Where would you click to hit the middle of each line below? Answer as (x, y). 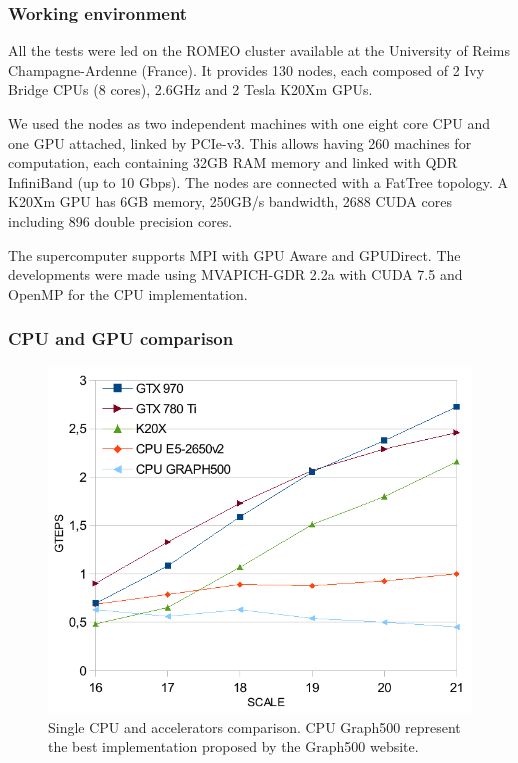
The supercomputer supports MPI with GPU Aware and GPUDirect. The (234, 254)
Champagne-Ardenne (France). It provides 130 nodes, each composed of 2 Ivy (246, 69)
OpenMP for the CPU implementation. (128, 293)
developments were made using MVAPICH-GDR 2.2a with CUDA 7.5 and (235, 274)
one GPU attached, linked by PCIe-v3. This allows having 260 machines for (240, 142)
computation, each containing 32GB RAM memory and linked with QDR (233, 162)
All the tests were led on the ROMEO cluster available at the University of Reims (259, 50)
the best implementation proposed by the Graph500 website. (233, 746)
